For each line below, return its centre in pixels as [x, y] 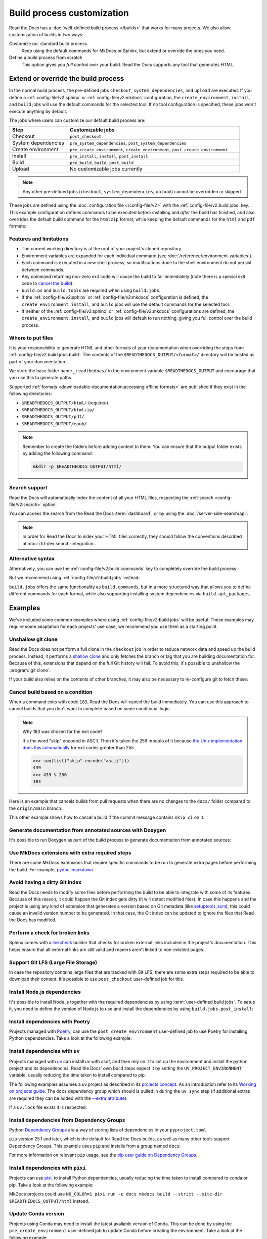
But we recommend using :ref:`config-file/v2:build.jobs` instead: [74, 578]
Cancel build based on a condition [51, 692]
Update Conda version [37, 1214]
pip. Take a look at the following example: [51, 1185]
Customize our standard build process [48, 44]
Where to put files [31, 338]
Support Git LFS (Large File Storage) [53, 962]
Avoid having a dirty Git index [45, 882]
